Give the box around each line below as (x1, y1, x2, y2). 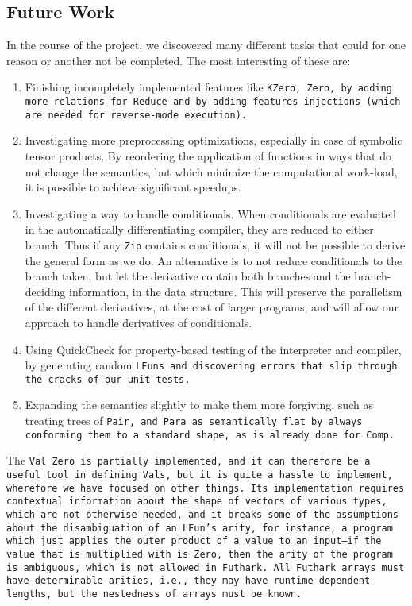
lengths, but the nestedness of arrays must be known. (6, 588, 302, 600)
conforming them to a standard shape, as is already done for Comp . (25, 429, 395, 441)
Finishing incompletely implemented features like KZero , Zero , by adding (25, 79, 392, 95)
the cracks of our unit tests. (25, 373, 191, 385)
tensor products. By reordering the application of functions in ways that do (25, 147, 391, 164)
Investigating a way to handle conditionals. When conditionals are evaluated (25, 205, 397, 222)
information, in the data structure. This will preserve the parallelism (69, 283, 402, 299)
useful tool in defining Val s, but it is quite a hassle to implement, (6, 469, 393, 481)
